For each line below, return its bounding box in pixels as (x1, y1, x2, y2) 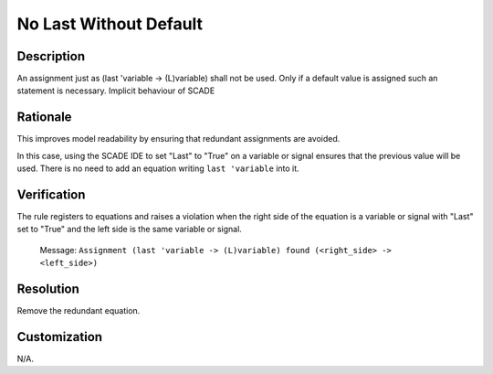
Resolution (16, 282, 79, 297)
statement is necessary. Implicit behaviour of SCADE (16, 85, 215, 96)
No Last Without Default (16, 14, 204, 34)
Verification (16, 187, 86, 202)
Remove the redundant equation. (16, 305, 141, 316)
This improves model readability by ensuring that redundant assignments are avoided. (16, 134, 341, 144)
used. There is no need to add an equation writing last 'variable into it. (16, 163, 300, 174)
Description (16, 48, 86, 64)
